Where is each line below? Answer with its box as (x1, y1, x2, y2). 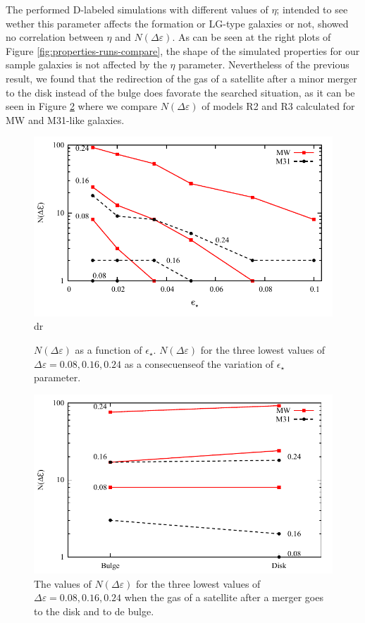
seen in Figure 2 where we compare (6, 99, 158, 113)
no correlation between (6, 30, 104, 44)
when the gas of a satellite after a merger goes (124, 590, 323, 605)
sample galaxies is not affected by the (6, 57, 167, 72)
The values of (34, 576, 92, 591)
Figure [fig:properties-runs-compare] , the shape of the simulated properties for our (6, 43, 360, 58)
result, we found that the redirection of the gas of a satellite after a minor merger (6, 70, 357, 85)
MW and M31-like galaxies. (6, 112, 125, 127)
